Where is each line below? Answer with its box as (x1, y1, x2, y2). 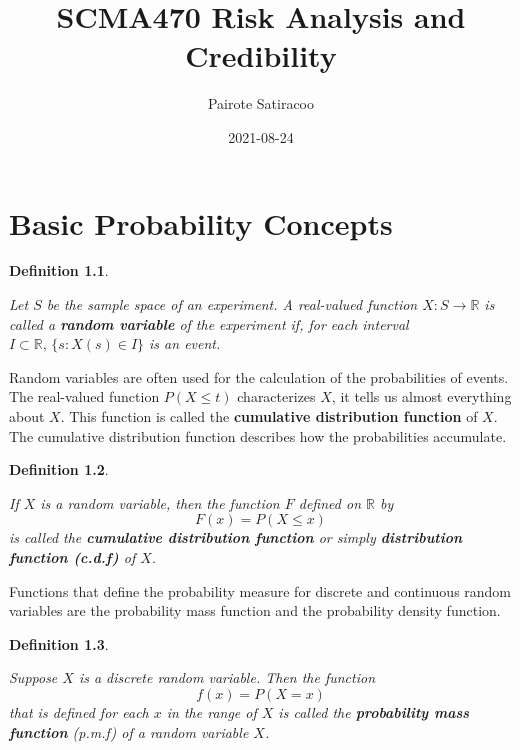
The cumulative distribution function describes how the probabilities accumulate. (9, 425, 507, 446)
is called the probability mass (278, 701, 470, 722)
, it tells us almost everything (331, 386, 512, 407)
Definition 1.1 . (9, 260, 109, 281)
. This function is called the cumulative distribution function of (60, 406, 478, 426)
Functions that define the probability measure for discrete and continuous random (9, 580, 512, 601)
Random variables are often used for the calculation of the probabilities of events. (9, 366, 509, 387)
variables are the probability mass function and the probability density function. (9, 600, 501, 621)
